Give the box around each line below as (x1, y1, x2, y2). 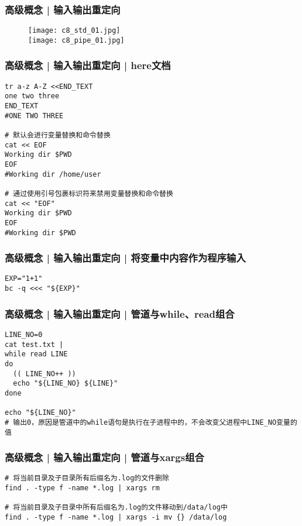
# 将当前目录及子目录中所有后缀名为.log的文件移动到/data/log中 (5, 503, 228, 512)
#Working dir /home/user (5, 170, 101, 178)
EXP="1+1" (5, 274, 43, 283)
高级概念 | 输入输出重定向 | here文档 (5, 58, 171, 73)
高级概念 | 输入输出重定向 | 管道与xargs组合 (5, 450, 204, 465)
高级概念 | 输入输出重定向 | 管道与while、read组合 (5, 306, 235, 321)
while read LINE (5, 350, 68, 359)
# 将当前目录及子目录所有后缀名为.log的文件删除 (5, 474, 169, 483)
